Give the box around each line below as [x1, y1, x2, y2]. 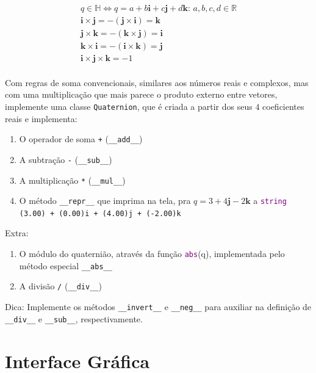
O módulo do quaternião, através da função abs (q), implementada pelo [19, 247, 285, 260]
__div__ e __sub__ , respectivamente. [5, 312, 143, 325]
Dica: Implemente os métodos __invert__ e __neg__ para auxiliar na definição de [5, 300, 312, 313]
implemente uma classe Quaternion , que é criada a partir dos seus [5, 100, 253, 112]
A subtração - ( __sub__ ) [19, 153, 112, 165]
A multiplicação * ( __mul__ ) [19, 173, 126, 186]
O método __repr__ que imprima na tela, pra [19, 194, 191, 207]
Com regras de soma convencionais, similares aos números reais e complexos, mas [5, 76, 309, 89]
